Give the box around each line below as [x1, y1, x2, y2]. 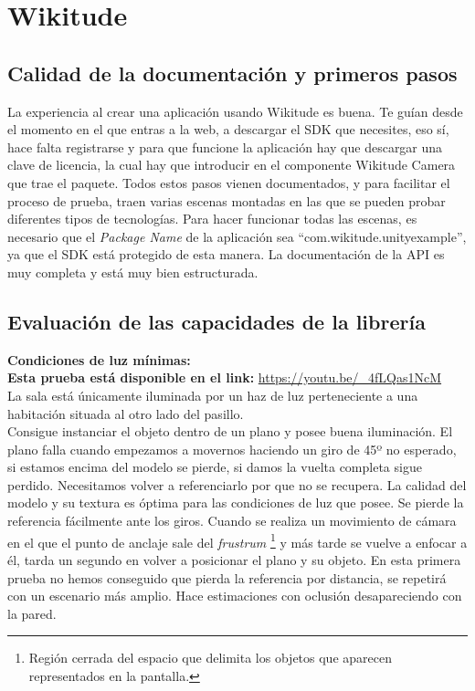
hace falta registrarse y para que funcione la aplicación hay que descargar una [7, 137, 443, 156]
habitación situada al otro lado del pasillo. [7, 403, 244, 423]
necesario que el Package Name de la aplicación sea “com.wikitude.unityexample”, [7, 226, 467, 246]
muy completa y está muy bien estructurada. [7, 262, 259, 281]
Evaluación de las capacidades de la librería [7, 307, 426, 335]
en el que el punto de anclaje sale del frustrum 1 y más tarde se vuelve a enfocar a [7, 529, 468, 551]
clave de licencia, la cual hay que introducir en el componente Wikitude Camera [7, 155, 456, 174]
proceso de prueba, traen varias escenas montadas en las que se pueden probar [7, 191, 446, 210]
